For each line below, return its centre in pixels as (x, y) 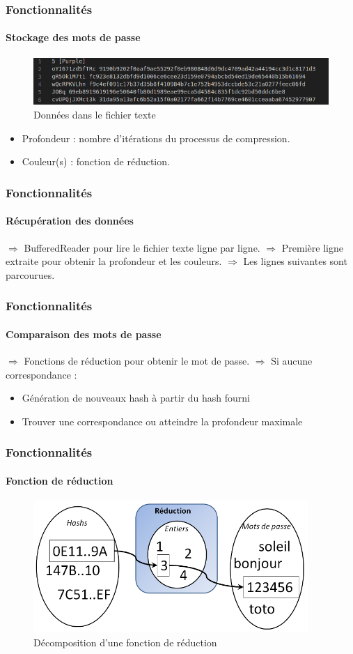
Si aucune (292, 361)
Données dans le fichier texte (95, 115)
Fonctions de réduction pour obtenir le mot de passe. (137, 361)
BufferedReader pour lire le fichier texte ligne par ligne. (142, 247)
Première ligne (312, 247)
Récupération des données (70, 221)
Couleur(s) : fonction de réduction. (96, 161)
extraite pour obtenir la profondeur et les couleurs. (114, 261)
